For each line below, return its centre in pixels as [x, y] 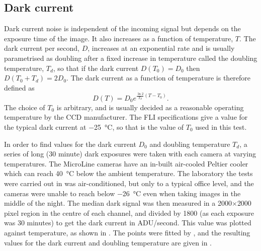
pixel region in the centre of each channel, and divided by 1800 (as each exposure [129, 213]
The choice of [25, 107]
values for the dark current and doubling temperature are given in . [108, 242]
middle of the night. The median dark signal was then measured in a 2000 [118, 203]
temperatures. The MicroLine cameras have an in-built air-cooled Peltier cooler [126, 163]
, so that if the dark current [96, 68]
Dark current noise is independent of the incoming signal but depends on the [122, 28]
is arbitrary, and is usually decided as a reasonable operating [150, 107]
